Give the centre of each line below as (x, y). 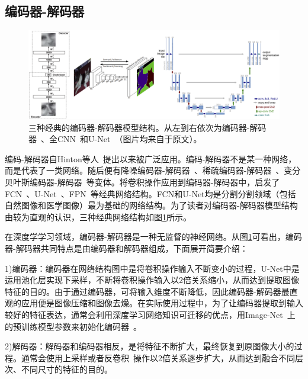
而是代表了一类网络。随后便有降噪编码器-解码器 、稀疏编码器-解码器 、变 (149, 170)
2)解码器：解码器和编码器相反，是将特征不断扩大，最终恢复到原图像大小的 (150, 346)
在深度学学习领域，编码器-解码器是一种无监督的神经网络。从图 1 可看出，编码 (153, 237)
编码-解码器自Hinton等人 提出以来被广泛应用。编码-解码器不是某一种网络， (151, 158)
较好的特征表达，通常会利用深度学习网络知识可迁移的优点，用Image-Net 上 (150, 314)
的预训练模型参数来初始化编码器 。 (73, 326)
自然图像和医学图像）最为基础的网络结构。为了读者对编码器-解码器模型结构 (151, 205)
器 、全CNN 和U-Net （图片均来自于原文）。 (115, 139)
